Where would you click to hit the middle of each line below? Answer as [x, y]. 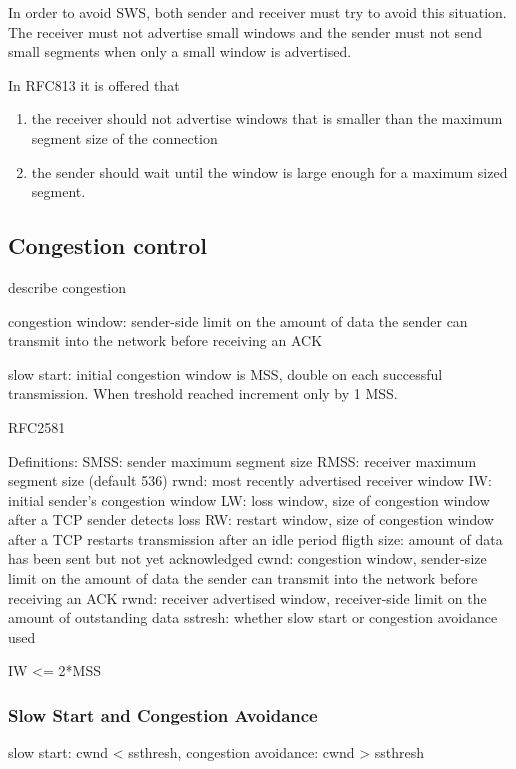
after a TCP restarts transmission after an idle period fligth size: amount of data [255, 538]
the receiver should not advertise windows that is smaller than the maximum [267, 118]
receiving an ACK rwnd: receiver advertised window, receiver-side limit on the [247, 597]
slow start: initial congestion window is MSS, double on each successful [225, 373]
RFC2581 [37, 426]
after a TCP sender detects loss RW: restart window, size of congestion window [251, 519]
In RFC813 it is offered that [94, 84]
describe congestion [67, 286]
